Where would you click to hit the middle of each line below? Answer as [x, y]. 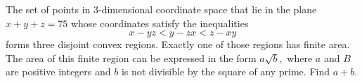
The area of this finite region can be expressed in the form [131, 58]
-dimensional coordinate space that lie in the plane [207, 9]
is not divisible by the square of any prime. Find [225, 71]
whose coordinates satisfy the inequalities [160, 23]
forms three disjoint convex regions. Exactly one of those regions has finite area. [178, 44]
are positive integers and [58, 71]
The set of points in [48, 9]
